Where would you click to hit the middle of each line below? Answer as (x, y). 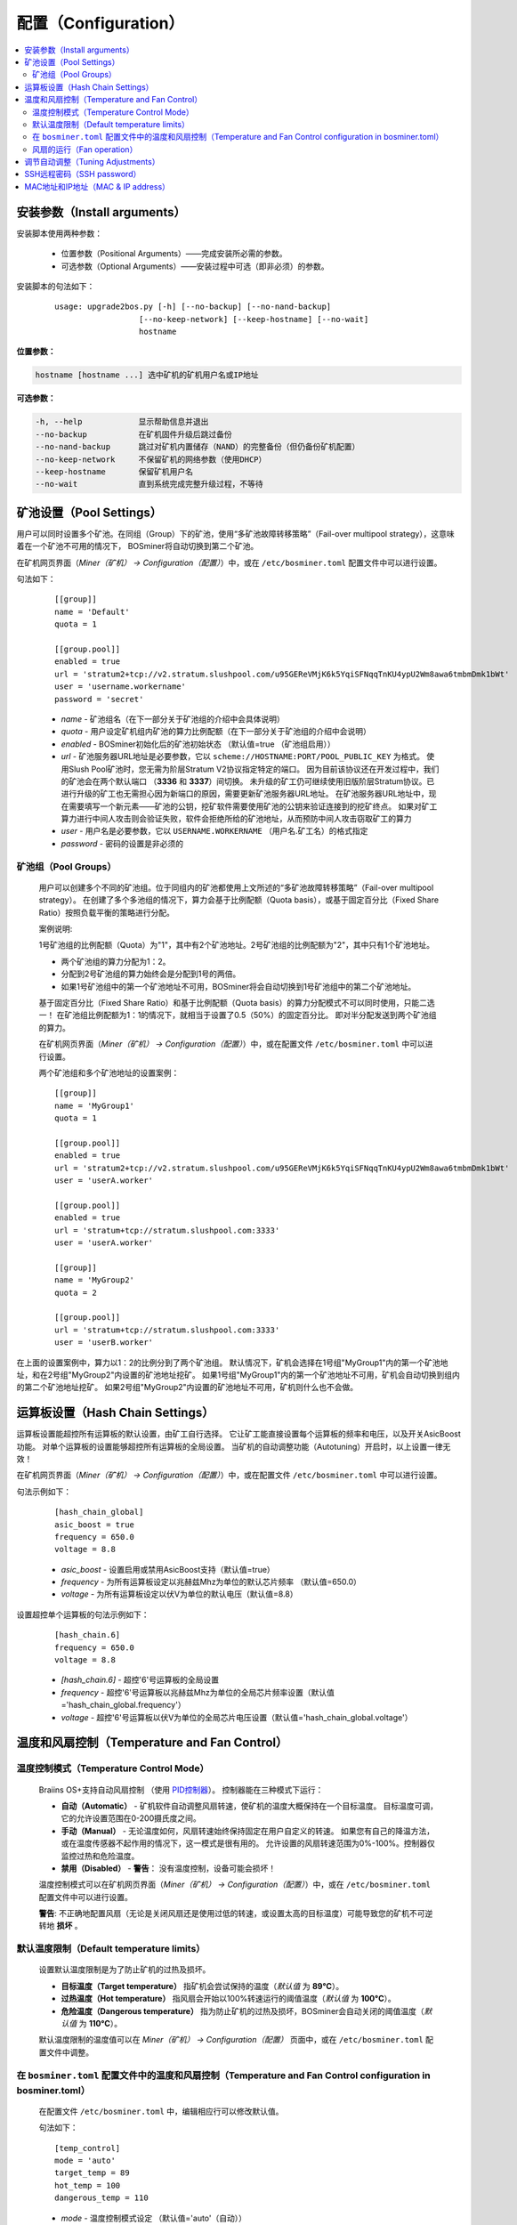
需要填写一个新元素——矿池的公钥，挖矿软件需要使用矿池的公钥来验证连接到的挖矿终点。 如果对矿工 (253, 806)
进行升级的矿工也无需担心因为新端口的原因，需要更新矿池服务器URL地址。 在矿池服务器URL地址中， (245, 794)
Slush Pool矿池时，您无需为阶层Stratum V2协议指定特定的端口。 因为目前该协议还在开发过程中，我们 (254, 769)
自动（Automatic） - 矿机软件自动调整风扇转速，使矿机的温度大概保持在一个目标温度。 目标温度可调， (250, 1806)
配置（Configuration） (101, 23)
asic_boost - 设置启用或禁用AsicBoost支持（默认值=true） (168, 1569)
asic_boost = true (95, 1525)
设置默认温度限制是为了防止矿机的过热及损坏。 (125, 1970)
